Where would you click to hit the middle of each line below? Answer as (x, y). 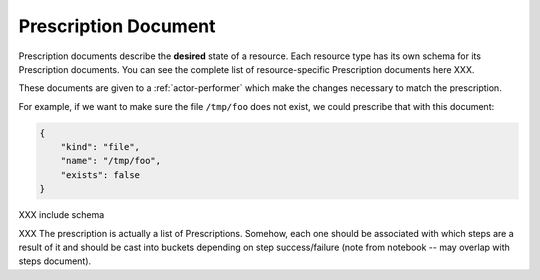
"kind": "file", (100, 147)
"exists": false (100, 174)
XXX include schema (61, 215)
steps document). (55, 261)
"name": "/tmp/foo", (111, 161)
